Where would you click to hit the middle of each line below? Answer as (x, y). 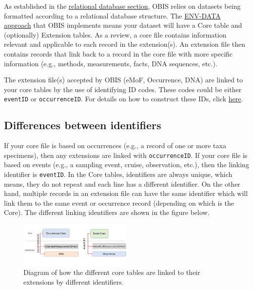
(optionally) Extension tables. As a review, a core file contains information (115, 34)
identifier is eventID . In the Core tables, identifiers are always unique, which (118, 174)
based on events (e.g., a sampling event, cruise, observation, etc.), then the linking (126, 164)
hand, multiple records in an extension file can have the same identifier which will (126, 193)
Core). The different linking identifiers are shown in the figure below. (107, 212)
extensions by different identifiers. (74, 281)
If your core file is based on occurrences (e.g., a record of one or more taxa (115, 145)
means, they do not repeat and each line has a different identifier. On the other (122, 184)
